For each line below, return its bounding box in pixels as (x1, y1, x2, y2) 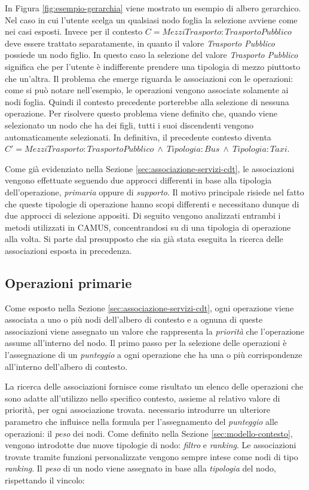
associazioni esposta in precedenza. (5, 244, 132, 256)
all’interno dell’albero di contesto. (5, 360, 128, 372)
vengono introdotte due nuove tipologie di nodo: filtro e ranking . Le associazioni (5, 439, 296, 451)
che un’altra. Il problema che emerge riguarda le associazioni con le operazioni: (5, 72, 293, 84)
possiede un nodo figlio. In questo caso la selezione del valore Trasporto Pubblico (5, 48, 298, 61)
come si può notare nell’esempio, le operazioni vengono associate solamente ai (5, 84, 289, 96)
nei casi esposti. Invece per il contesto (5, 25, 143, 38)
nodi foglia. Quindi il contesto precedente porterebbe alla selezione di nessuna (5, 95, 289, 108)
